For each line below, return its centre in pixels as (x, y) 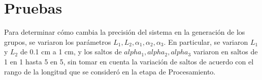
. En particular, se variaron (206, 42)
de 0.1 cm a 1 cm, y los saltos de (71, 52)
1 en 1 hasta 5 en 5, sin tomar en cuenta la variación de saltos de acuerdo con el (129, 61)
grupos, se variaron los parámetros (58, 42)
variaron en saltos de (225, 52)
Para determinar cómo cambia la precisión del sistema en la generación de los (125, 32)
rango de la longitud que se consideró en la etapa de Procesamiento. (110, 71)
